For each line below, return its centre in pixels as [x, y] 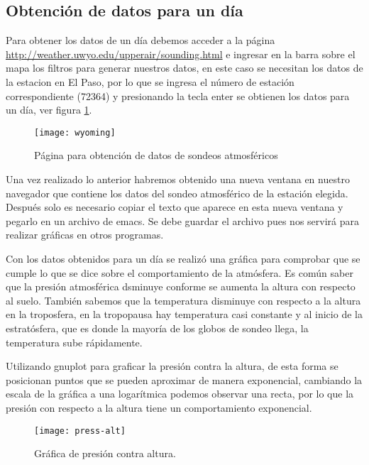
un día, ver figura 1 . [49, 110]
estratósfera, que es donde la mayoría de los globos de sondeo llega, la [157, 328]
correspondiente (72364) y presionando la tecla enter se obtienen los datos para [178, 95]
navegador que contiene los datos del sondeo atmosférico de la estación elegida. [177, 193]
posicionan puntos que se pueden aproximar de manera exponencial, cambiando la [184, 379]
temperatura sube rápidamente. [74, 342]
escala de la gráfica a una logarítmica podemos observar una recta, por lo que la [180, 394]
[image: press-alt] [80, 431]
